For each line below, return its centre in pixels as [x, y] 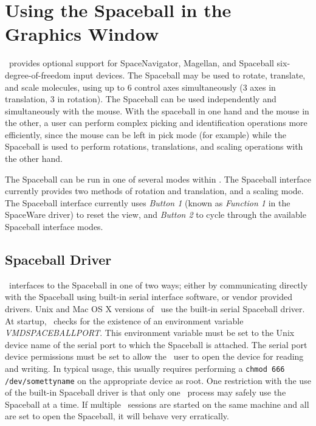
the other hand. [34, 159]
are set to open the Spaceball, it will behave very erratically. [117, 416]
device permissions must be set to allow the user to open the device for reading [154, 356]
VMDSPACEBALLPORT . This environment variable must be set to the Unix [150, 333]
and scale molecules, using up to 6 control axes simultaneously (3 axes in [140, 87]
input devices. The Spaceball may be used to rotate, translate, [189, 75]
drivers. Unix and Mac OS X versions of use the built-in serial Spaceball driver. [155, 309]
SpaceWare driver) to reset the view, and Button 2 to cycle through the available [156, 215]
